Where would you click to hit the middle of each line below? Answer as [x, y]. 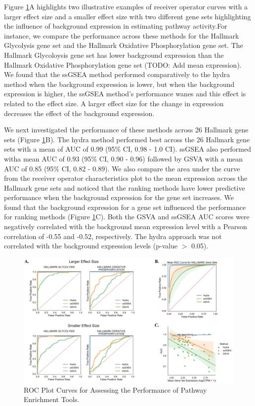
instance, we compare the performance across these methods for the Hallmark [122, 35]
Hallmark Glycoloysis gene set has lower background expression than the [114, 55]
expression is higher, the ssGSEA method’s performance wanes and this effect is [125, 94]
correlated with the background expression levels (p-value [91, 246]
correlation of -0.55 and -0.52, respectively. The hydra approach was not [113, 236]
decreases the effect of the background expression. [79, 113]
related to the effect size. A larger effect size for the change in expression [114, 103]
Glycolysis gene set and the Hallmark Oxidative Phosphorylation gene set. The [124, 45]
